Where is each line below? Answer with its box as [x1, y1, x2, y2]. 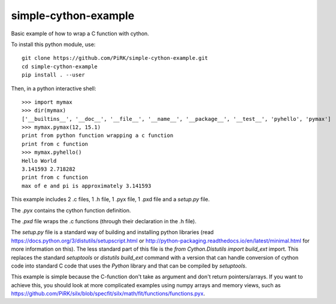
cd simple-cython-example [22, 63, 98, 70]
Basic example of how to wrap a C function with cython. [11, 30, 149, 37]
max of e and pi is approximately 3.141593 [22, 183, 152, 189]
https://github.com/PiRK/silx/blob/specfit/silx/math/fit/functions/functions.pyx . [11, 290, 205, 297]
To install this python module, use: [11, 41, 96, 48]
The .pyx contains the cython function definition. [11, 206, 131, 214]
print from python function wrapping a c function [22, 132, 174, 139]
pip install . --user [22, 72, 85, 78]
